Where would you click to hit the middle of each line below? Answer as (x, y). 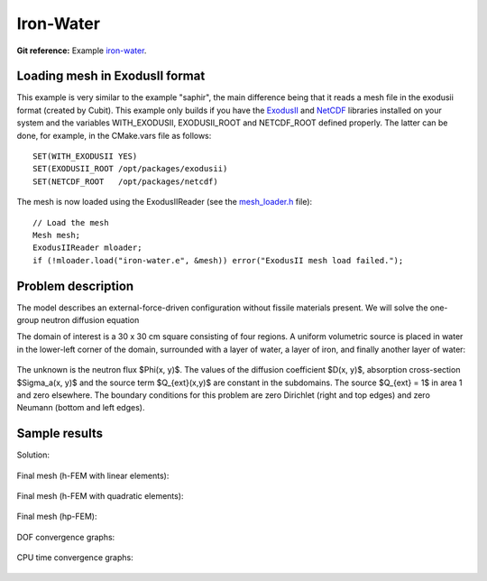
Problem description (75, 286)
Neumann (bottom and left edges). (81, 408)
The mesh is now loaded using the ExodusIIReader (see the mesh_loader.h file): (165, 202)
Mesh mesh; (57, 235)
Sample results (60, 433)
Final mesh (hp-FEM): (57, 516)
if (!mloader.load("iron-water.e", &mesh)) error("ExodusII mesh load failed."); (218, 260)
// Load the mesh (71, 222)
